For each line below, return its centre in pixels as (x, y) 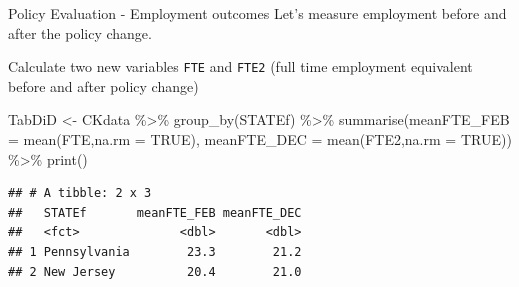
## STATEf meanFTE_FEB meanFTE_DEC (155, 212)
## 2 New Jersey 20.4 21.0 (155, 271)
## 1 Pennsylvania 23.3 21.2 (155, 252)
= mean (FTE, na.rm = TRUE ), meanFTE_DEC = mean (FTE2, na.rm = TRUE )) (260, 139)
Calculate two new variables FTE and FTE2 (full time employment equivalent (240, 66)
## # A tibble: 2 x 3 (80, 193)
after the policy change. (80, 32)
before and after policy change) (103, 85)
